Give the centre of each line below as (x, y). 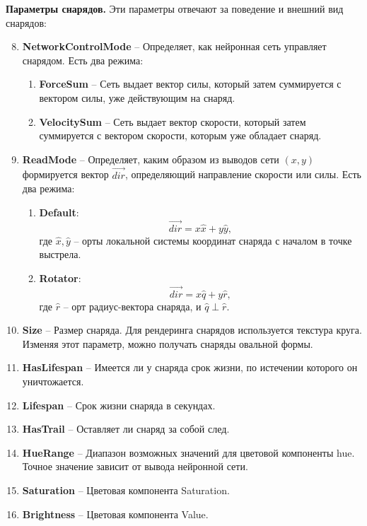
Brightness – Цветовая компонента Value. (115, 514)
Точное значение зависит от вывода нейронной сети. (135, 466)
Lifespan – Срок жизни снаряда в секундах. (119, 405)
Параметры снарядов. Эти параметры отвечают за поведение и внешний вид (175, 8)
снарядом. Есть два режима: (83, 60)
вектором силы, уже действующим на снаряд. (137, 97)
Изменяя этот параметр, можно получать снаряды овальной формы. (168, 343)
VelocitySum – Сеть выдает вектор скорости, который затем (173, 121)
